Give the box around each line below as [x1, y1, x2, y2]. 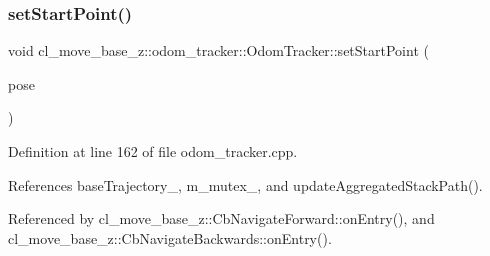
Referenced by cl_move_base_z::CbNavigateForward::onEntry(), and [8, 208, 435, 229]
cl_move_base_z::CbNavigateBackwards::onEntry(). [8, 227, 332, 248]
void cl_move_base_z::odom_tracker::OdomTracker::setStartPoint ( [8, 40, 429, 61]
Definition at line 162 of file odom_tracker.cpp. [8, 141, 298, 161]
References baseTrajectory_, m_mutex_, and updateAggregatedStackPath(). [8, 174, 483, 195]
